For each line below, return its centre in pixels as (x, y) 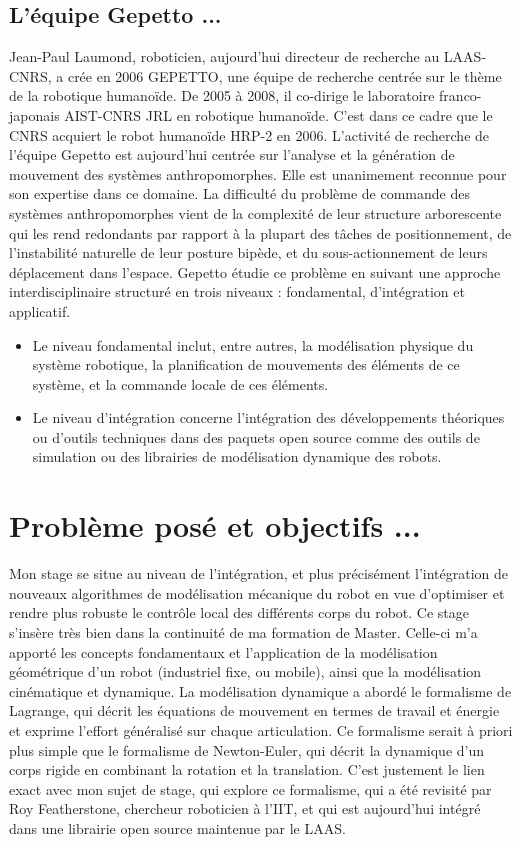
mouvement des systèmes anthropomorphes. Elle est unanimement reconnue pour (258, 173)
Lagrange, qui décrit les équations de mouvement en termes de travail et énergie (254, 710)
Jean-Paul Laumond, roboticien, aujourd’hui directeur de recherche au (224, 56)
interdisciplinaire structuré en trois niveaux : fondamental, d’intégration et (237, 291)
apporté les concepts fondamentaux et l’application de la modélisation (223, 651)
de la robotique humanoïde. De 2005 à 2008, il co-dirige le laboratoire (222, 95)
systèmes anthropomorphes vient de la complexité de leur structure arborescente (255, 212)
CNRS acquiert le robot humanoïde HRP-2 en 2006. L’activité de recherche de (249, 134)
